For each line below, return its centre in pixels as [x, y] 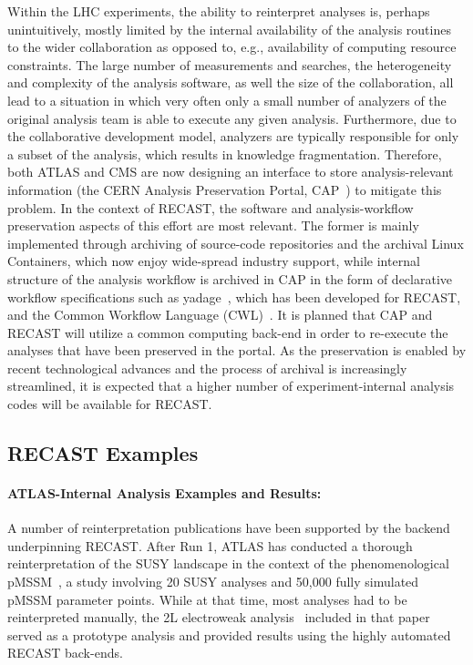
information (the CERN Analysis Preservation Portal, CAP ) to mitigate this [225, 189]
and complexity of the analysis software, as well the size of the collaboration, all [231, 82]
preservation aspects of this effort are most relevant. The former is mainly [213, 225]
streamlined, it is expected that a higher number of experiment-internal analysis [231, 386]
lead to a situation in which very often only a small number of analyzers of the [227, 100]
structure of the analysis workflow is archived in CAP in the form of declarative [230, 278]
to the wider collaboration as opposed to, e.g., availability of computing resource [232, 47]
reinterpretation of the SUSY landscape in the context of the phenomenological [228, 563]
